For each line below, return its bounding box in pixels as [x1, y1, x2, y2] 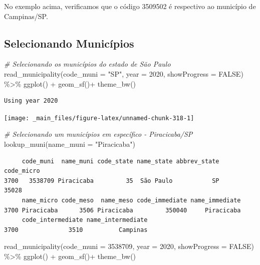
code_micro [4, 167, 40, 175]
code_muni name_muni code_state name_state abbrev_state [22, 157, 219, 165]
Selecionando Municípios [4, 35, 134, 51]
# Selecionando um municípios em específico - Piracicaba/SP [4, 129, 193, 139]
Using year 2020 [4, 97, 58, 105]
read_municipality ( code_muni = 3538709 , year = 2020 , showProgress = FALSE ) [4, 241, 254, 251]
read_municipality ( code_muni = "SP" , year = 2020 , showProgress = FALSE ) [4, 68, 243, 79]
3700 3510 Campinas [4, 226, 148, 233]
